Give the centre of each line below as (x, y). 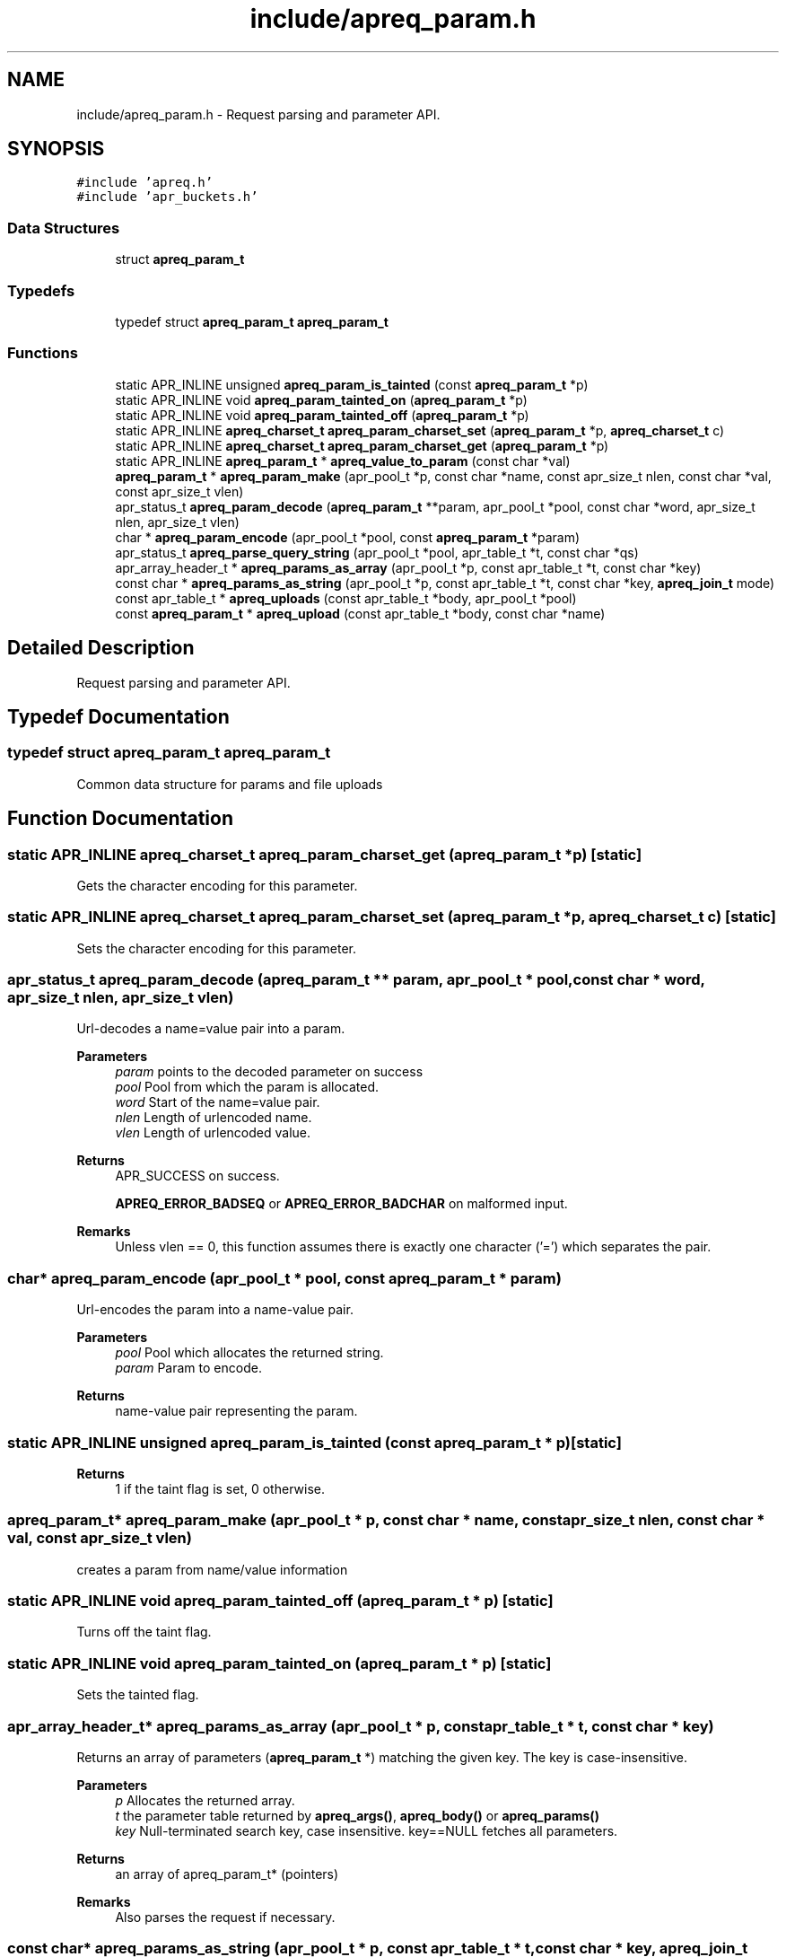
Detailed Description (101, 648)
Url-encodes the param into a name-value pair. (215, 1310)
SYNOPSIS (56, 149)
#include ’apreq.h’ (145, 183)
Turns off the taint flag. (144, 1632)
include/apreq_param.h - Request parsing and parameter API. (258, 114)
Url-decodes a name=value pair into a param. (211, 1029)
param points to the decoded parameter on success (269, 1072)
